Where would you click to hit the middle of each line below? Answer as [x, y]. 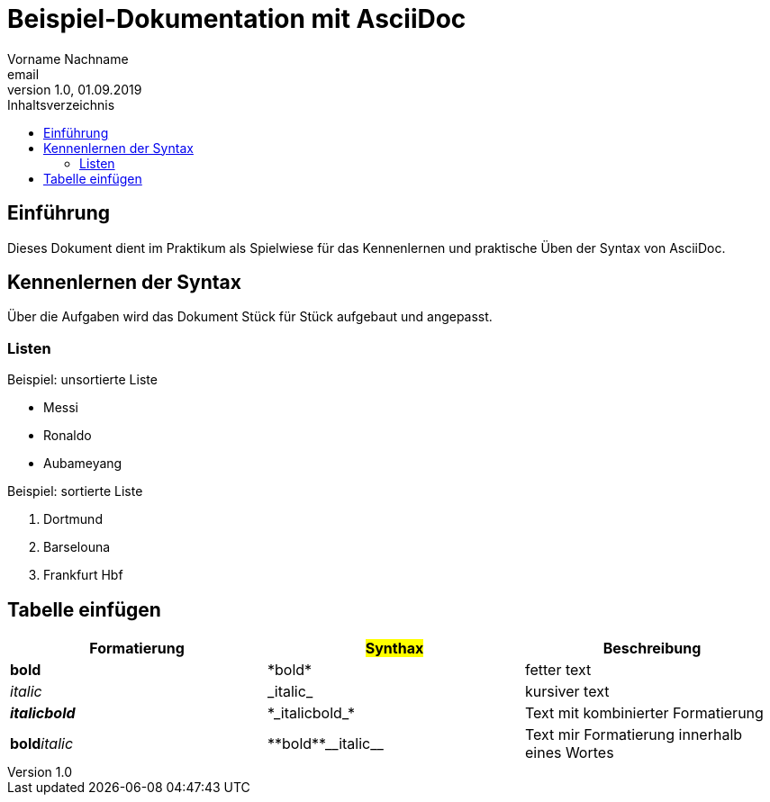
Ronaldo [68, 436]
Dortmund [73, 519]
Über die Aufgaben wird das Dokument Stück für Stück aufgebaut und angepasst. [250, 317]
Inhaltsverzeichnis [61, 104]
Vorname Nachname [68, 59]
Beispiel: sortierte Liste [75, 491]
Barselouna [77, 547]
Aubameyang [83, 464]
